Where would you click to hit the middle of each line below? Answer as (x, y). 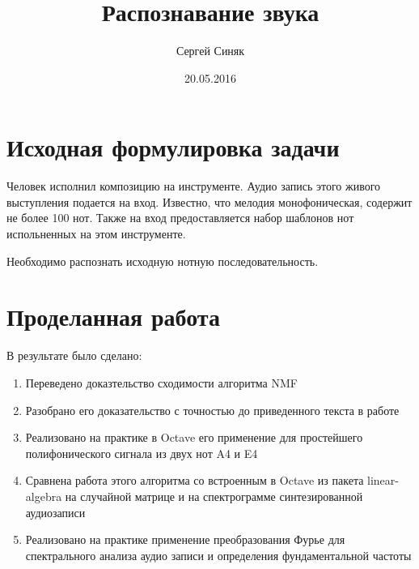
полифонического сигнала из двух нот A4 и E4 (142, 453)
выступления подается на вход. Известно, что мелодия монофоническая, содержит (209, 201)
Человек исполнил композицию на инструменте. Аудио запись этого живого (194, 186)
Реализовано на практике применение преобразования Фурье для (185, 539)
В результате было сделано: (74, 355)
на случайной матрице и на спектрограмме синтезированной (214, 496)
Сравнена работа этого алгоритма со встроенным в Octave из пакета (195, 480)
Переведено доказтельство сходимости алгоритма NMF (161, 382)
